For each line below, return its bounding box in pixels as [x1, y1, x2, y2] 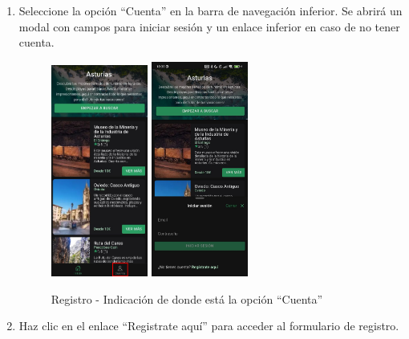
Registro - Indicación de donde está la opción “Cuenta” [51, 290, 323, 307]
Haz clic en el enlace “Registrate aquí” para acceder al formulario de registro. [18, 317, 399, 334]
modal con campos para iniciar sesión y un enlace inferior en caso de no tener [18, 18, 400, 35]
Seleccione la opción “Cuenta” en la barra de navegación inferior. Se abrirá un [18, 2, 403, 18]
